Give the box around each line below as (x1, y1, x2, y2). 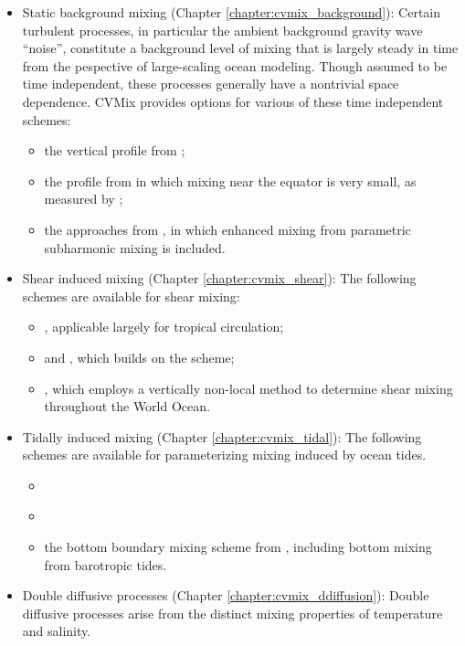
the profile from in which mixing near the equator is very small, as (44, 171, 417, 190)
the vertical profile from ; (44, 141, 185, 160)
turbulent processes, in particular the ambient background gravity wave (22, 20, 423, 39)
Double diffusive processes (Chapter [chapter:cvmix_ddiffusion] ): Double (22, 586, 429, 605)
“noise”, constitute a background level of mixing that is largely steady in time (22, 38, 459, 58)
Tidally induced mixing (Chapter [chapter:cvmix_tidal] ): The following (22, 427, 422, 446)
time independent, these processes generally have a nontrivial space (22, 74, 399, 93)
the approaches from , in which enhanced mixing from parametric (44, 219, 411, 238)
